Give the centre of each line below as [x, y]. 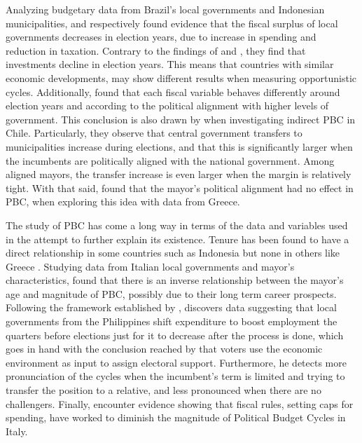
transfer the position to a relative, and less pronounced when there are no [163, 390]
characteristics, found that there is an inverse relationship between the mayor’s [175, 280]
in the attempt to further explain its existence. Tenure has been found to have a [177, 239]
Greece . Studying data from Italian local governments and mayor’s [150, 266]
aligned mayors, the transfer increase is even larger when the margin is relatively [179, 174]
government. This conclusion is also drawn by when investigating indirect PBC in [181, 119]
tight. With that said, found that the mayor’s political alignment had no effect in [180, 188]
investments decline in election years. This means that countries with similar [170, 64]
